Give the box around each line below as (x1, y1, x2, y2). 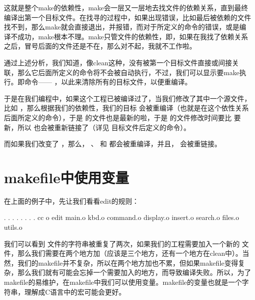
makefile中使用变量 (4, 167, 129, 187)
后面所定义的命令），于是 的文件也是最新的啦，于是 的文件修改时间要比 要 (4, 112, 241, 122)
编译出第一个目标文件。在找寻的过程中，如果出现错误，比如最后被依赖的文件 (4, 12, 251, 22)
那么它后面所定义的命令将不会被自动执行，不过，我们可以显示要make (17, 67, 239, 77)
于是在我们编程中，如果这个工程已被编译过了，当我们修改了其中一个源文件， (4, 93, 251, 103)
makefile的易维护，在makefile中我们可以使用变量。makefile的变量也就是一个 (4, 277, 242, 287)
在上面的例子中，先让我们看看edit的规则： (4, 195, 139, 206)
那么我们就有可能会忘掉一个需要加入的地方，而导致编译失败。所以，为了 (17, 267, 251, 277)
